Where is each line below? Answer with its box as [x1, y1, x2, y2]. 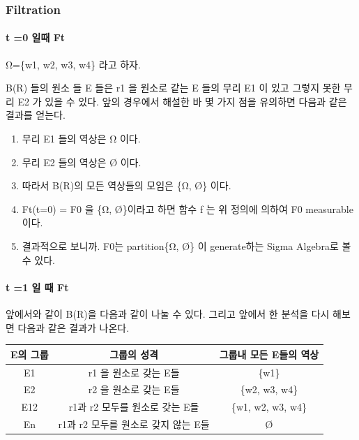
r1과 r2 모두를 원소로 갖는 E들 [68, 399, 199, 414]
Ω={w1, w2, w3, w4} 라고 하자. [6, 57, 141, 71]
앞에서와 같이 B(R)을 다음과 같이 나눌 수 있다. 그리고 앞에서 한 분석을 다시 [6, 306, 330, 321]
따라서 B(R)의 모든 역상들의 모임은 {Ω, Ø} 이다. [22, 178, 231, 193]
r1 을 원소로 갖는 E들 [88, 365, 180, 379]
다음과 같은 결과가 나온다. [17, 320, 130, 335]
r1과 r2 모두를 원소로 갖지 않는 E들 [58, 417, 210, 432]
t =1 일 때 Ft [6, 279, 69, 294]
